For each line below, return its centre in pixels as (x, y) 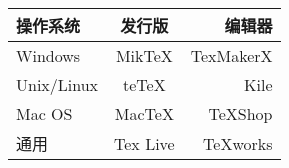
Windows (48, 55)
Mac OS (44, 113)
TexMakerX (231, 55)
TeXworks (238, 143)
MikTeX (144, 55)
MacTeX (144, 113)
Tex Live (144, 143)
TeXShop (240, 113)
